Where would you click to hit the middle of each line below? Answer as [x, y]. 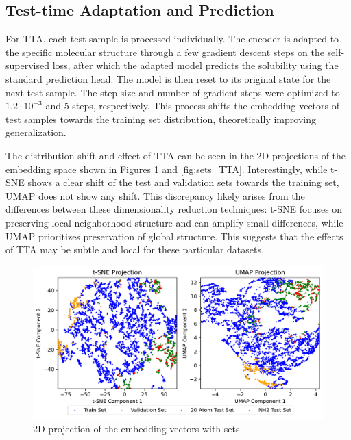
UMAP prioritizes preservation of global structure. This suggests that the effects [174, 236]
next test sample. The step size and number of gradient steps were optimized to [173, 92]
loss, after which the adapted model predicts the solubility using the [195, 65]
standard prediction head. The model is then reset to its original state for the [168, 78]
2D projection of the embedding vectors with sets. [138, 428]
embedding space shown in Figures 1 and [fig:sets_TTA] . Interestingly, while [167, 169]
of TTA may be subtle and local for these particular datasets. [135, 249]
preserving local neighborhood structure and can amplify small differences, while [174, 222]
